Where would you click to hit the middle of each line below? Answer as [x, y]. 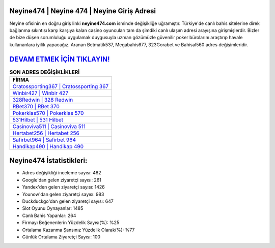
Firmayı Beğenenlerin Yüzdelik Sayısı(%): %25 [71, 223]
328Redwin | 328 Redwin [43, 100]
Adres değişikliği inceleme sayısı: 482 [62, 173]
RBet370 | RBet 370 [36, 106]
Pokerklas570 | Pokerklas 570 [48, 113]
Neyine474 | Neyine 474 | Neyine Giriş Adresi [83, 11]
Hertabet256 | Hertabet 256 [46, 133]
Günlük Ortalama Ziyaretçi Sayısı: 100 [61, 237]
